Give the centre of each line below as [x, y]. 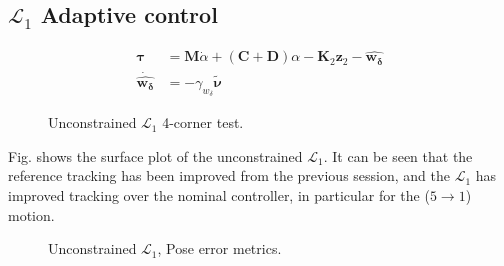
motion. [31, 214]
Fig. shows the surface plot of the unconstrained [155, 155]
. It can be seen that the [398, 155]
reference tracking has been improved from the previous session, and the [229, 175]
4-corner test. [203, 122]
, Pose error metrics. [219, 248]
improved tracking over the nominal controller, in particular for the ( [219, 194]
